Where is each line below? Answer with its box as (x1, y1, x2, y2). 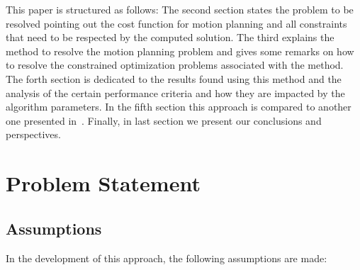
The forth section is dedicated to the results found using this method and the (6, 71, 342, 86)
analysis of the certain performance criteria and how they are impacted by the (6, 85, 345, 100)
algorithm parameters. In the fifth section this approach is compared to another (6, 99, 351, 114)
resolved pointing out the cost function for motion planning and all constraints (6, 16, 347, 30)
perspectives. (6, 127, 61, 142)
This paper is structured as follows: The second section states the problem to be (6, 2, 354, 16)
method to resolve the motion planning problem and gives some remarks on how (6, 43, 354, 58)
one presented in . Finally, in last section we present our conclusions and (6, 113, 322, 128)
